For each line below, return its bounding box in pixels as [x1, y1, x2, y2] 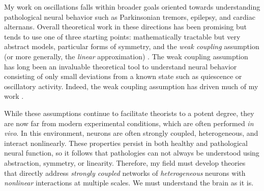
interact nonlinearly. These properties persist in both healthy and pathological [4, 137, 248, 148]
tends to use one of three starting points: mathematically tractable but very [4, 31, 241, 42]
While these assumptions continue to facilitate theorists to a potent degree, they [4, 107, 254, 118]
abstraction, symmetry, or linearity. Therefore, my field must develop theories [4, 157, 246, 168]
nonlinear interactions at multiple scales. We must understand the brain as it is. [4, 177, 254, 188]
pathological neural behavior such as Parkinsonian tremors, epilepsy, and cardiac [4, 11, 255, 22]
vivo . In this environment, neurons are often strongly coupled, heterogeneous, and [4, 128, 258, 138]
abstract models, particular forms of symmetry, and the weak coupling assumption [4, 41, 259, 52]
